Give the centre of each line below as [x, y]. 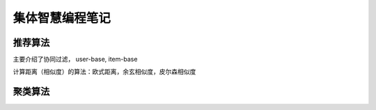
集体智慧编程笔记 [62, 18]
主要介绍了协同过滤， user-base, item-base [75, 59]
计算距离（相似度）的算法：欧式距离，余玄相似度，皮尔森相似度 [104, 72]
